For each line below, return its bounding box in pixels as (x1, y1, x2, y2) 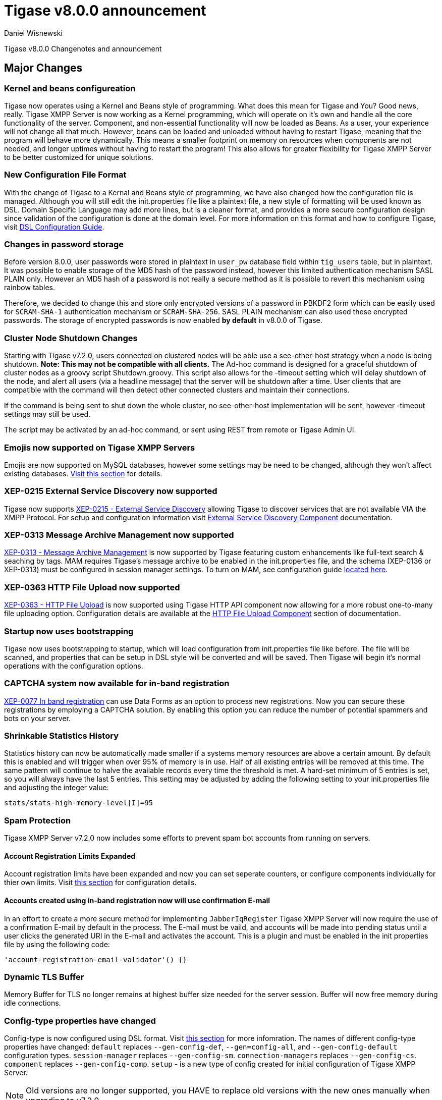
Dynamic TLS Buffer (4, 972, 84, 982)
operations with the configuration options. (4, 661, 143, 670)
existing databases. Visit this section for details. (4, 469, 162, 478)
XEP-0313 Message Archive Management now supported (4, 530, 234, 540)
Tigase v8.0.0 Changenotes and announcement (4, 44, 162, 53)
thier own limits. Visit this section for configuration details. (4, 878, 197, 887)
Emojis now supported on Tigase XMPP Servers (4, 442, 195, 453)
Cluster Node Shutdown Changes (4, 333, 138, 343)
